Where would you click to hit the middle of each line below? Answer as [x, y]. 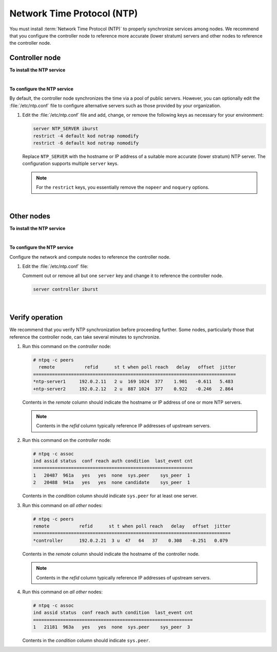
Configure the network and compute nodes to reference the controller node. [90, 257]
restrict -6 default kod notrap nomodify [86, 143]
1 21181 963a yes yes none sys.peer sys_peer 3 [112, 627]
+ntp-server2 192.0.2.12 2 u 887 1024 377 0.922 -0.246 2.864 [133, 389]
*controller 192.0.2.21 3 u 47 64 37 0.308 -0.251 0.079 [131, 540]
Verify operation [36, 318]
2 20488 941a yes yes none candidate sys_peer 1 [112, 483]
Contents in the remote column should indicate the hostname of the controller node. [111, 554]
